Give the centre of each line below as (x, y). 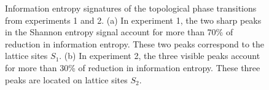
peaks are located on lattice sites (66, 79)
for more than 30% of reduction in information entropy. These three (133, 67)
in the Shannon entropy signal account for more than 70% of (119, 32)
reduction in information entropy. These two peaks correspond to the (135, 43)
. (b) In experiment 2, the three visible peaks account (160, 56)
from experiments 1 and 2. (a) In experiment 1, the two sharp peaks (133, 20)
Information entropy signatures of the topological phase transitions (131, 8)
